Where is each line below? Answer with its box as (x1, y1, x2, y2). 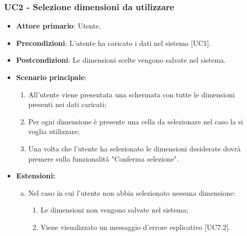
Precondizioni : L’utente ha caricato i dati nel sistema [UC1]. (16, 37, 211, 48)
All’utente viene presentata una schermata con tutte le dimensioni (28, 89, 235, 99)
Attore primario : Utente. (16, 20, 101, 31)
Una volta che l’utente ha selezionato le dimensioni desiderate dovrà (28, 143, 241, 153)
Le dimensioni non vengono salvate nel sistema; (40, 204, 188, 215)
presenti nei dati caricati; (28, 99, 107, 110)
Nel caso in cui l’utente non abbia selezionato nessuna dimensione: (28, 187, 236, 198)
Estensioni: (16, 170, 56, 181)
